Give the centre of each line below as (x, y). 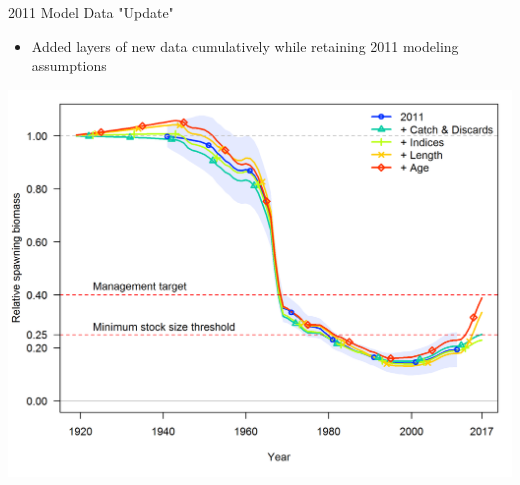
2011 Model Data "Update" (91, 12)
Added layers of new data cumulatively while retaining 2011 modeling (245, 45)
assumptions (69, 65)
